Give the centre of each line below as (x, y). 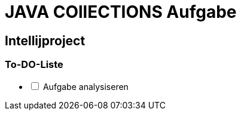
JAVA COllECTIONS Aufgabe (121, 12)
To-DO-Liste (34, 65)
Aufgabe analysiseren (86, 86)
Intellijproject (45, 41)
